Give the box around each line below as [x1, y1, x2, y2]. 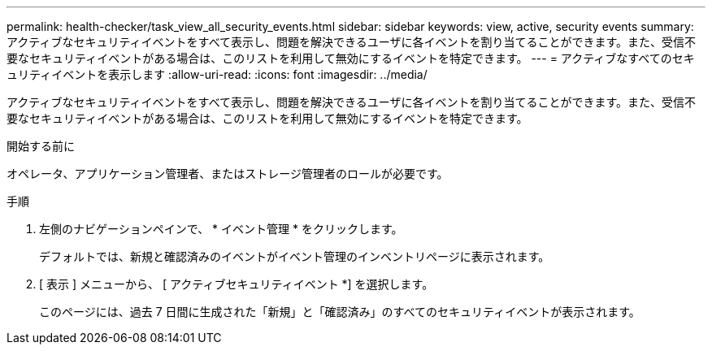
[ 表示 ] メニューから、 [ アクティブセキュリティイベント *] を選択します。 [39, 277, 434, 291]
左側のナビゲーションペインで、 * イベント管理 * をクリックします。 [39, 222, 403, 236]
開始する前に [7, 139, 75, 153]
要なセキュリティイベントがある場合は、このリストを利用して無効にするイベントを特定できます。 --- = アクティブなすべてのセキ [7, 51, 695, 65]
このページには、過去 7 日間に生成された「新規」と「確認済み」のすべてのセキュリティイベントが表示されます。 [39, 305, 640, 318]
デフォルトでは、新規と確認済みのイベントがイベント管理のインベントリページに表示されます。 [39, 249, 550, 263]
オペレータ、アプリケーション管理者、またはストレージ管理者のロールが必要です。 [7, 167, 449, 180]
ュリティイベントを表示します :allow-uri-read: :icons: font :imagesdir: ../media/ [7, 67, 428, 81]
